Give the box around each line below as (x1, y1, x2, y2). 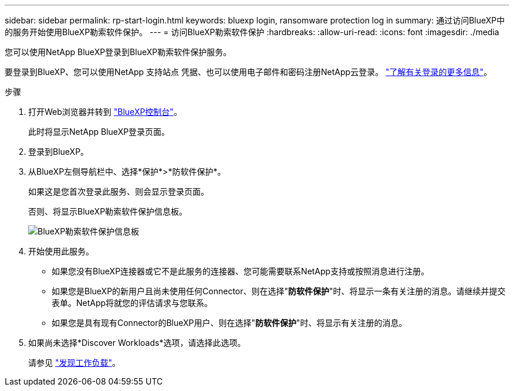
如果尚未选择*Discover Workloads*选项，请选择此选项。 (28, 338, 246, 348)
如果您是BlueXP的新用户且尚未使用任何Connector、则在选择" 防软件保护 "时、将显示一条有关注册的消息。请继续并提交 (52, 286, 506, 296)
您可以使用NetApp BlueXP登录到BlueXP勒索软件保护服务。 (5, 47, 232, 57)
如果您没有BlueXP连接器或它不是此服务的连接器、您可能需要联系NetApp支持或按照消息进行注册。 (52, 266, 430, 276)
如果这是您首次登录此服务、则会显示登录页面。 (28, 186, 209, 196)
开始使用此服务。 (28, 246, 94, 256)
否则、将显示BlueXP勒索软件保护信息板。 (28, 206, 188, 216)
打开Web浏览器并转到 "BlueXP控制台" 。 (28, 107, 182, 117)
